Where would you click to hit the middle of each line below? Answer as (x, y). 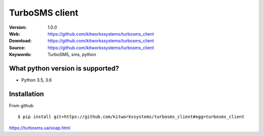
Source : (17, 48)
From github (21, 105)
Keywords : (20, 55)
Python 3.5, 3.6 (37, 80)
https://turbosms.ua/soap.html (40, 128)
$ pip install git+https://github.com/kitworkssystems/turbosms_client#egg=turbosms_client (131, 117)
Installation (26, 94)
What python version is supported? (64, 68)
